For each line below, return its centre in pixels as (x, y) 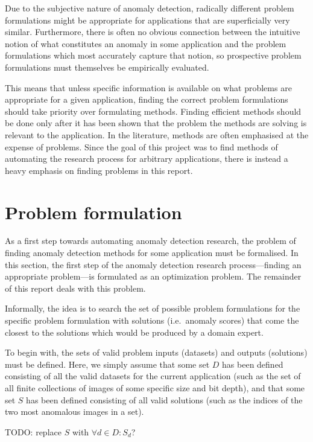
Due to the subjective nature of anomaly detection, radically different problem (150, 8)
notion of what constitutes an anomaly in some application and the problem (146, 43)
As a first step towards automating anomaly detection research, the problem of (150, 241)
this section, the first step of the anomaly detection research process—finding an (153, 264)
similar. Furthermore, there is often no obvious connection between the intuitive (153, 32)
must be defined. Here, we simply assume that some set (107, 364)
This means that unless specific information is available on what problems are (148, 87)
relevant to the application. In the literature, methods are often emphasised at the (157, 134)
